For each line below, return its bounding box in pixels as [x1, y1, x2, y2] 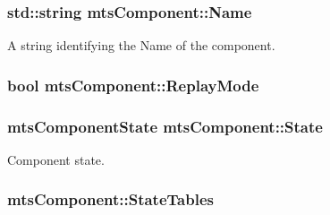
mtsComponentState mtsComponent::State [7, 115, 323, 137]
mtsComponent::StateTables [7, 188, 214, 211]
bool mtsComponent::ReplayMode [7, 73, 259, 96]
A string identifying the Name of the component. [7, 36, 275, 55]
